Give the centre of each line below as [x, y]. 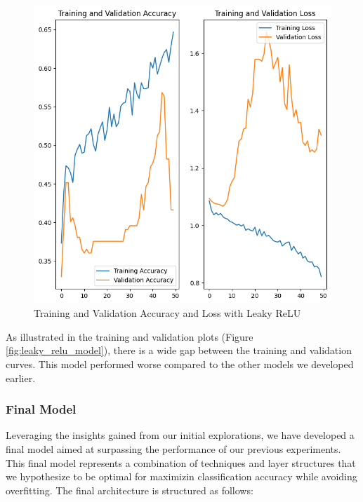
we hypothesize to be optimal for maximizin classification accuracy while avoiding [181, 476]
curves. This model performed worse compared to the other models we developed [180, 364]
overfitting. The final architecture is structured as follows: [130, 490]
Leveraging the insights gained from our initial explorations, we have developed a [180, 435]
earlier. [21, 378]
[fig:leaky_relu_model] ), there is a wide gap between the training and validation [179, 350]
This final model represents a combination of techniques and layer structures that [181, 462]
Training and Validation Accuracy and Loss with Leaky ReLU [167, 313]
